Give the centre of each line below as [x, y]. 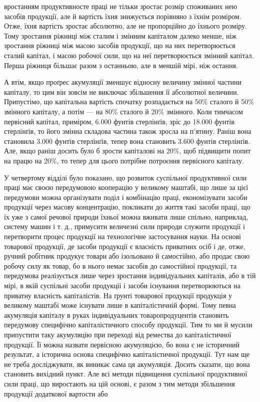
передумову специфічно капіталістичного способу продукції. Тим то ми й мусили [128, 325]
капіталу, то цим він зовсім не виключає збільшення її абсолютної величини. [121, 91]
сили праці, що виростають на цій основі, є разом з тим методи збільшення [119, 383]
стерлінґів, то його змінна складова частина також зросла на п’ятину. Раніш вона [128, 131]
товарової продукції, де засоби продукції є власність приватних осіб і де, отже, [125, 246]
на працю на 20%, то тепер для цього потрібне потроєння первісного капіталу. [124, 160]
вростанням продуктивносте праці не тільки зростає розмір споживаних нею [121, 6]
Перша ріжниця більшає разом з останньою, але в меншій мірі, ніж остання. [121, 65]
